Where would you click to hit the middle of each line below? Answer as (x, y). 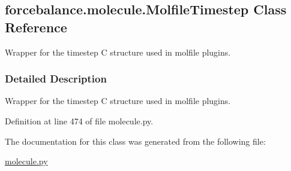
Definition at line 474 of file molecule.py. (79, 121)
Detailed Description (56, 79)
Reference (36, 27)
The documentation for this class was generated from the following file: (135, 141)
